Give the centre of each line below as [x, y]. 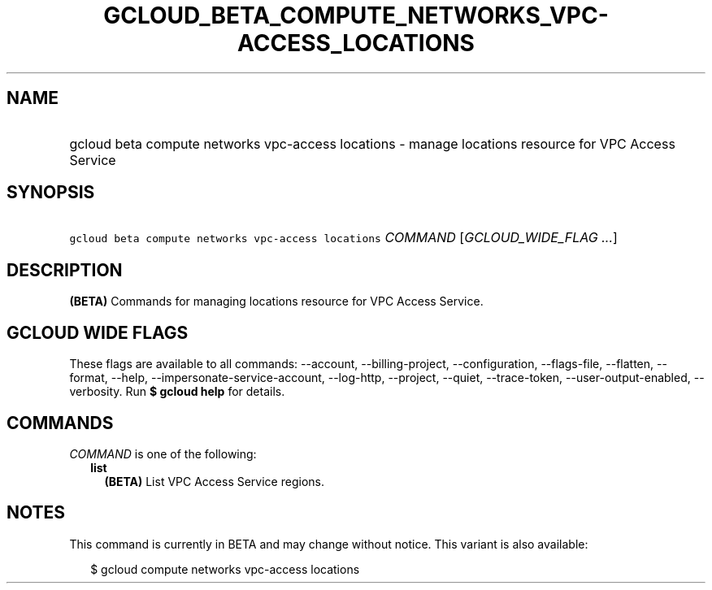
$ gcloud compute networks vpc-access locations [225, 569]
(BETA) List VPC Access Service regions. [214, 481]
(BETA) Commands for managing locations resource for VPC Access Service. [276, 302]
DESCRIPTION [65, 270]
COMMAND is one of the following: [163, 453]
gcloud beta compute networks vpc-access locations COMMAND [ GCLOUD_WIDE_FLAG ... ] [343, 238]
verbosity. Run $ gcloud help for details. [177, 392]
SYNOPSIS [51, 193]
